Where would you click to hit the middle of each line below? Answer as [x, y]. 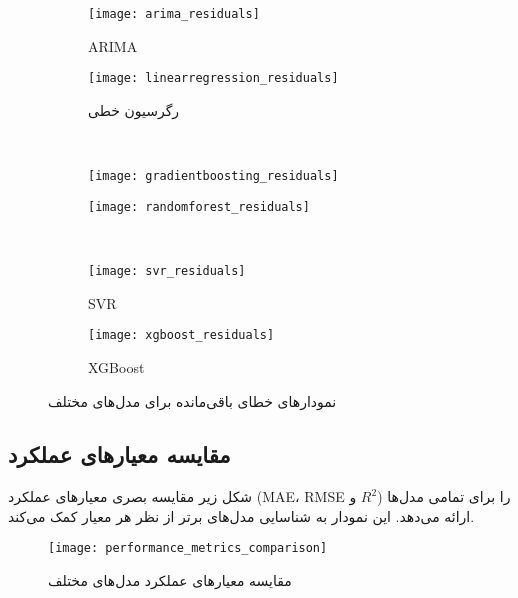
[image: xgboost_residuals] [181, 335]
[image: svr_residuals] [167, 271]
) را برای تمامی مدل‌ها [444, 496]
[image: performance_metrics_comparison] [188, 548]
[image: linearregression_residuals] [213, 78]
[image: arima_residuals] [174, 14]
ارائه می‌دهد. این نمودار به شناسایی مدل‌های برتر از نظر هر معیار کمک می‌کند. [241, 515]
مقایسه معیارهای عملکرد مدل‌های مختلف [170, 580]
